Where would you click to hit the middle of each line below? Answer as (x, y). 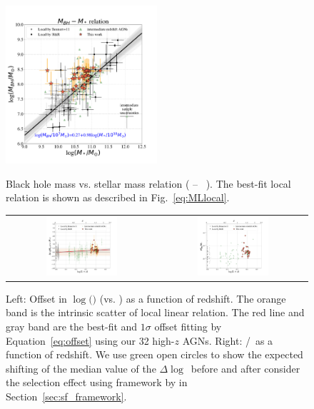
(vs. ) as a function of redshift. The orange (193, 298)
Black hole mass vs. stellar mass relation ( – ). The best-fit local (148, 183)
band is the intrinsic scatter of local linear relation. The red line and (155, 312)
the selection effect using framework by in (97, 382)
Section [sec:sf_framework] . (66, 396)
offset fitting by (188, 326)
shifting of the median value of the (81, 368)
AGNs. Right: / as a (228, 340)
